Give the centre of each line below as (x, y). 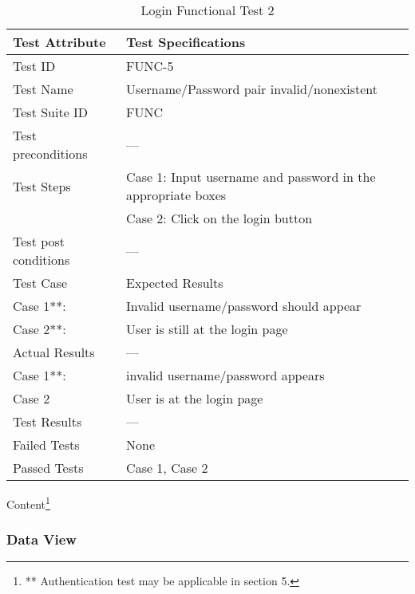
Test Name (43, 89)
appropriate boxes (176, 195)
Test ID (34, 66)
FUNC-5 (150, 66)
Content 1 (28, 503)
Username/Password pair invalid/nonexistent (252, 89)
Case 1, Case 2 (167, 468)
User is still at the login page (207, 329)
